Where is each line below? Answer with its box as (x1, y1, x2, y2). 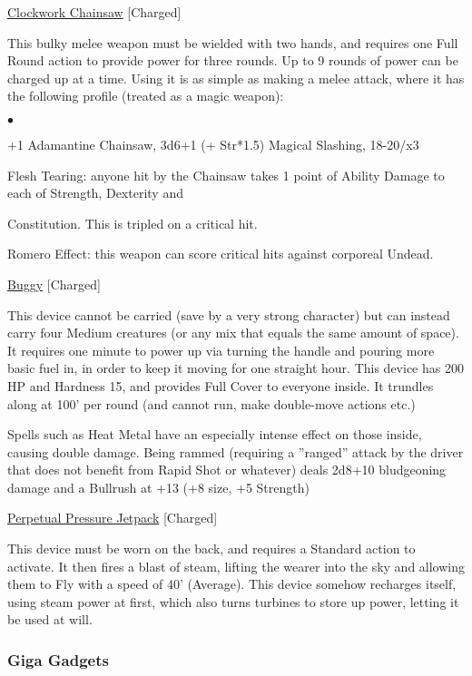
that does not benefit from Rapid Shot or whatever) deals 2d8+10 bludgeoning (7, 460, 447, 479)
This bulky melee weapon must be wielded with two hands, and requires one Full (7, 33, 458, 52)
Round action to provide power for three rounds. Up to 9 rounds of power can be (7, 51, 458, 70)
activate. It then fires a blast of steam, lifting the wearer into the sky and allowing (7, 556, 466, 575)
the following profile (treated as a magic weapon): (7, 86, 284, 105)
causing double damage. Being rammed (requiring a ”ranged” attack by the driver (7, 442, 464, 461)
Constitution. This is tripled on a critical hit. (7, 213, 258, 232)
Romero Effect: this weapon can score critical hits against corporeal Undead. (7, 244, 434, 263)
